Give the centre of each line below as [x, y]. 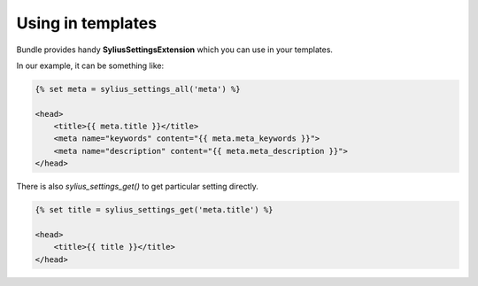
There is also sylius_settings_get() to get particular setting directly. [137, 187]
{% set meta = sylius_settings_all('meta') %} [138, 89]
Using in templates [87, 23]
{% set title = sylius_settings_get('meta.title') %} [154, 210]
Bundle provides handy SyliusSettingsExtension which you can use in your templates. [175, 50]
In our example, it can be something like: [90, 66]
